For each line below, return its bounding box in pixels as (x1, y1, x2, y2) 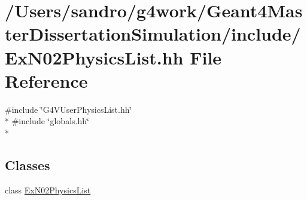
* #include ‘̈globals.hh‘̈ (5, 115, 89, 127)
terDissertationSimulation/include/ (5, 21, 301, 46)
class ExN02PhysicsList (5, 183, 91, 196)
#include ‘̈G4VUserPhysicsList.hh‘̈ (5, 103, 132, 115)
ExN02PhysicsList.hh (5, 45, 184, 69)
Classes (5, 155, 50, 174)
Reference (5, 68, 88, 93)
